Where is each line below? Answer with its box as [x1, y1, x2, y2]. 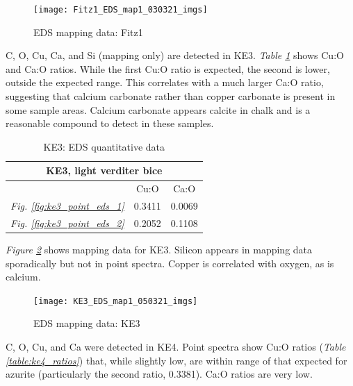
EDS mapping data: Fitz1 [33, 24, 143, 39]
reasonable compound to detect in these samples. [6, 116, 214, 131]
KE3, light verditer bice [46, 163, 163, 178]
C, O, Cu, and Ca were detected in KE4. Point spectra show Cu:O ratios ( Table [6, 339, 346, 354]
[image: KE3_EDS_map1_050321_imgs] [33, 296, 198, 306]
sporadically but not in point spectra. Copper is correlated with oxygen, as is [6, 255, 334, 270]
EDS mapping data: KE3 [33, 316, 140, 330]
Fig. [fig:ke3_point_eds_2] [10, 215, 124, 230]
